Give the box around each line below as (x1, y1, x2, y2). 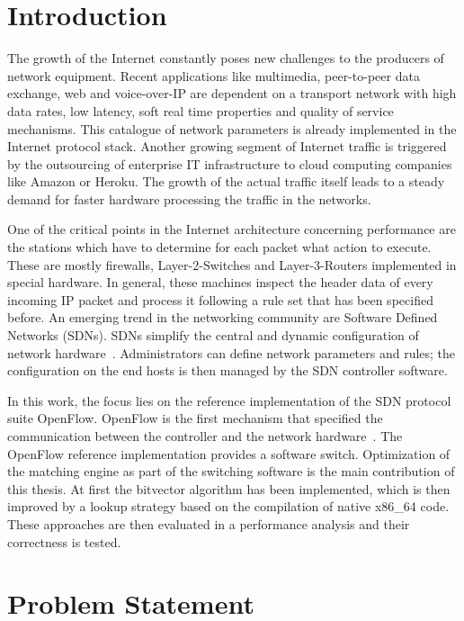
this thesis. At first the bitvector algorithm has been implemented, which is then (7, 479, 451, 498)
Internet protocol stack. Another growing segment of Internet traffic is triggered (7, 137, 447, 156)
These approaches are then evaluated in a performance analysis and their (7, 514, 410, 533)
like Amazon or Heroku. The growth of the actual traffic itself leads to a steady (7, 172, 445, 191)
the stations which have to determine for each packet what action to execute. (7, 238, 432, 256)
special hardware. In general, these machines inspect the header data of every (7, 273, 433, 292)
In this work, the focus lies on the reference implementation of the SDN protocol (7, 391, 451, 409)
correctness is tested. (7, 532, 121, 551)
